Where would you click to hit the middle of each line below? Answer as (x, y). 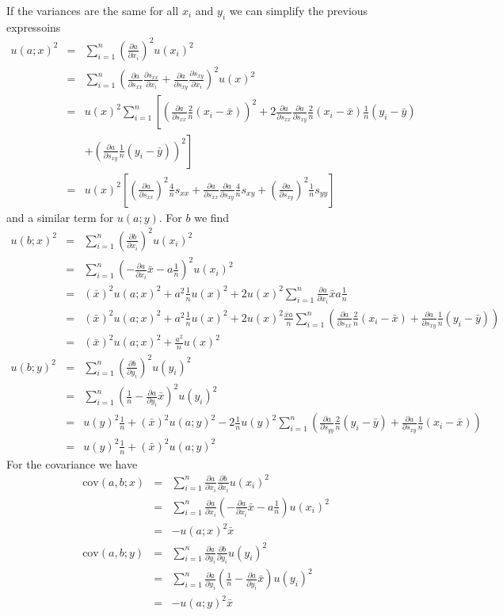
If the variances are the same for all (93, 10)
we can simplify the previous (299, 10)
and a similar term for (60, 217)
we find (212, 217)
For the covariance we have (72, 463)
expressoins (34, 27)
